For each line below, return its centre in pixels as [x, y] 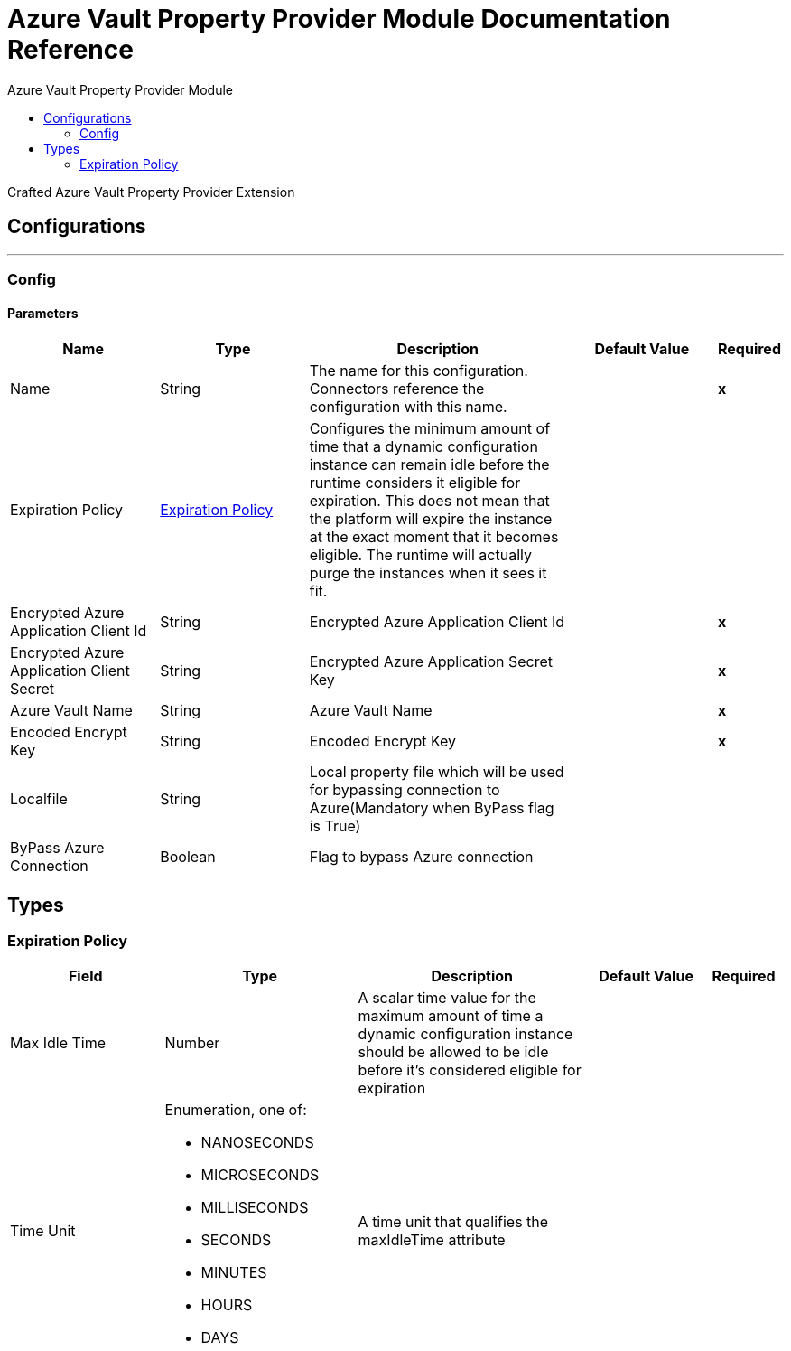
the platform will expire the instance [431, 519]
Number [192, 1043]
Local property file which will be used [437, 772]
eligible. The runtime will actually [420, 555]
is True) [335, 826]
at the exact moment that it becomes [434, 537]
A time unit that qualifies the [453, 1222]
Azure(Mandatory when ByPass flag [432, 808]
